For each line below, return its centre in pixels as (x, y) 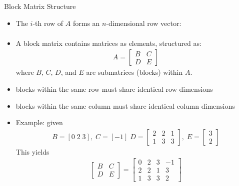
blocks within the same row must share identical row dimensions (114, 89)
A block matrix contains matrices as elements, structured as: (108, 43)
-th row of (48, 23)
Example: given (39, 122)
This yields (32, 151)
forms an (86, 23)
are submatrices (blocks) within (134, 72)
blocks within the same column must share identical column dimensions (125, 105)
